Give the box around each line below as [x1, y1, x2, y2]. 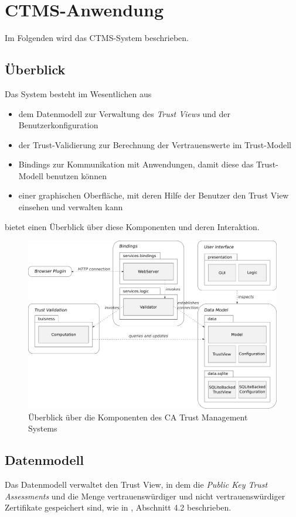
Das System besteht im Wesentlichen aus [5, 87, 152, 100]
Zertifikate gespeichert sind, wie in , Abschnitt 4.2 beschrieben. [5, 501, 232, 513]
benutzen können [46, 169, 107, 182]
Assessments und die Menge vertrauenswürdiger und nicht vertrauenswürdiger [5, 489, 285, 502]
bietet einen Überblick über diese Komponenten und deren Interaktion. [5, 220, 260, 232]
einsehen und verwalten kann [18, 201, 123, 213]
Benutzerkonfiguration [18, 119, 98, 131]
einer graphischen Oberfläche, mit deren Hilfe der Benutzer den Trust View [18, 189, 289, 201]
